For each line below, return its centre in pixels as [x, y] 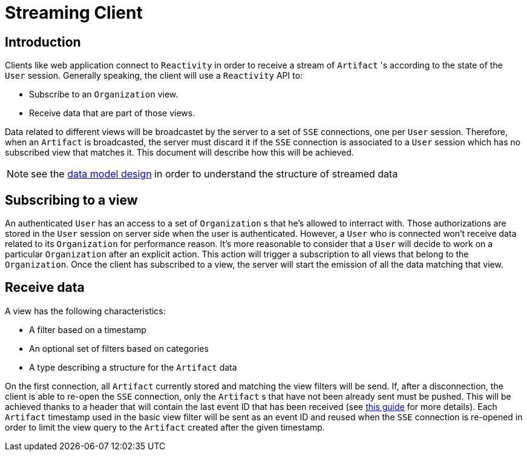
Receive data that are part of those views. [112, 113]
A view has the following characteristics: [85, 311]
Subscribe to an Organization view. [104, 94]
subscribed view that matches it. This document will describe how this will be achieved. [179, 153]
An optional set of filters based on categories [119, 348]
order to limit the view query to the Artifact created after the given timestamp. [165, 427]
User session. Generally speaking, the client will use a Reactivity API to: [154, 76]
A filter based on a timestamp [88, 329]
